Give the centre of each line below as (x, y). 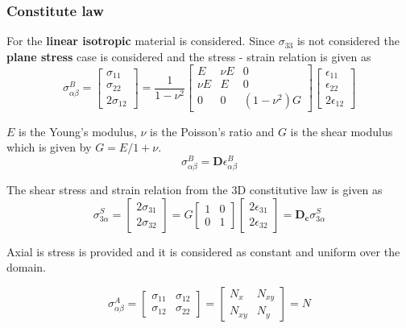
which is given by (49, 147)
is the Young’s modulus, (78, 131)
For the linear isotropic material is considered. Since (141, 41)
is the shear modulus (342, 131)
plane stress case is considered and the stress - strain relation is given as (189, 56)
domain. (27, 267)
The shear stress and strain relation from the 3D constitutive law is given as (195, 189)
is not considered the (348, 41)
